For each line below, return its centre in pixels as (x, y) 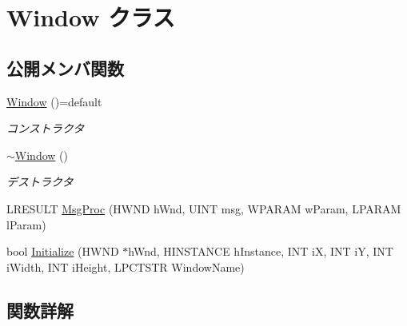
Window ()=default (54, 101)
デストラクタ (40, 182)
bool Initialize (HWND (63, 251)
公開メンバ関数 (65, 68)
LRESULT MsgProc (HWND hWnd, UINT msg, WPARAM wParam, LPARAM (204, 208)
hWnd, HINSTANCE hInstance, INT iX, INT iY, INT (261, 251)
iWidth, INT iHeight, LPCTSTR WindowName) (126, 266)
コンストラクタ (46, 128)
